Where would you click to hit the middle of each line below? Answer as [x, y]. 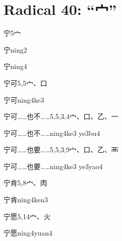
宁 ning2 [15, 49]
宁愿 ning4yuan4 [28, 233]
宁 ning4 [15, 66]
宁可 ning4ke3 [24, 99]
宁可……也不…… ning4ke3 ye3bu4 [52, 133]
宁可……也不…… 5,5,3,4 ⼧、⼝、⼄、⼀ [61, 116]
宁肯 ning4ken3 [26, 200]
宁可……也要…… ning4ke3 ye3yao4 [53, 166]
